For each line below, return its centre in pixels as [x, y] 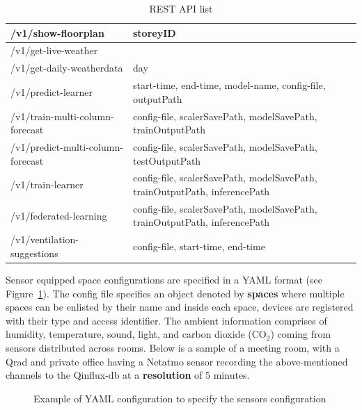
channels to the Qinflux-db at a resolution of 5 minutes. [128, 375]
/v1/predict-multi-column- [67, 147]
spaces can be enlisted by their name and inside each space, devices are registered [180, 307]
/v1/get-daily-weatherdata [67, 68]
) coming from [301, 334]
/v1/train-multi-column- [62, 116]
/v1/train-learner [47, 184]
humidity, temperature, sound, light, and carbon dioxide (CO [136, 334]
